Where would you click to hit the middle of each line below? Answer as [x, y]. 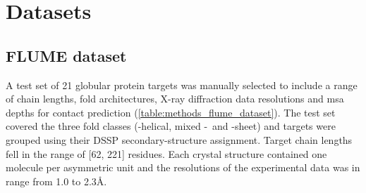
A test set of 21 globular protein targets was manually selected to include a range [182, 85]
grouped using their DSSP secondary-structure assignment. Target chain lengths [179, 139]
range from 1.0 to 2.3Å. [56, 181]
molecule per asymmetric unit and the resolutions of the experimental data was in [183, 167]
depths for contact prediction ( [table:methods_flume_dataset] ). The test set [171, 112]
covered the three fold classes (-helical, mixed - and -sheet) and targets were [171, 126]
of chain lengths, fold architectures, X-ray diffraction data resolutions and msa [175, 99]
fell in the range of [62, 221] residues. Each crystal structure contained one [166, 153]
